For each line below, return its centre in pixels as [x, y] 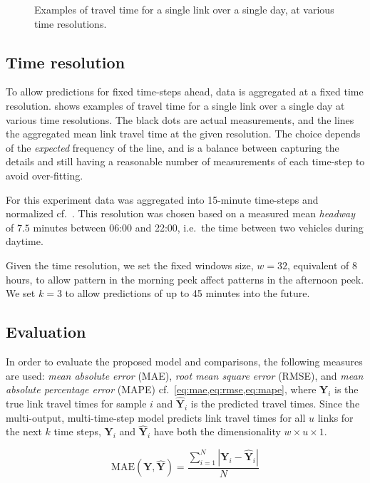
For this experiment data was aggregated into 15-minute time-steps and [162, 199]
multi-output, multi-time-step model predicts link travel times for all [156, 417]
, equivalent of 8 [323, 265]
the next [24, 431]
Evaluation [46, 332]
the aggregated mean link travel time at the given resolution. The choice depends [183, 134]
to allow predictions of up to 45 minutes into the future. [187, 293]
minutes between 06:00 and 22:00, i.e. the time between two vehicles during [198, 227]
